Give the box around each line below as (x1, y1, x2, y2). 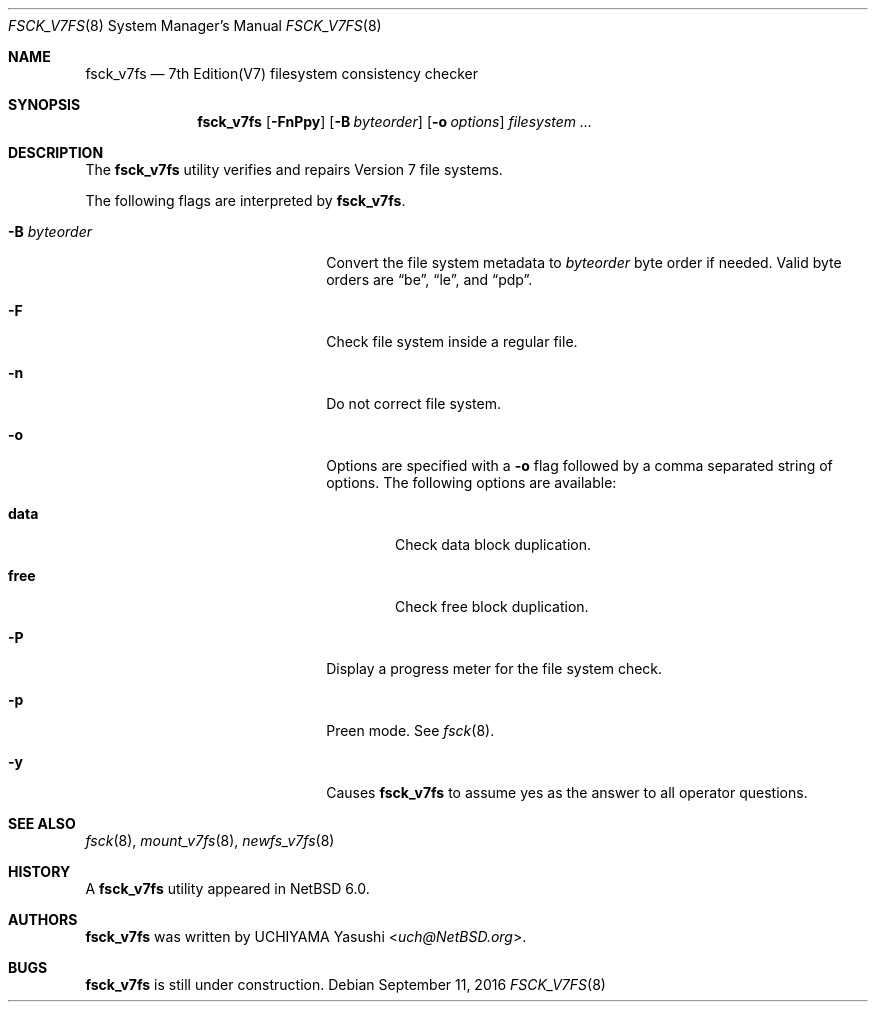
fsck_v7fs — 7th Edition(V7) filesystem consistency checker (85, 65, 479, 82)
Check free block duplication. (395, 598, 589, 615)
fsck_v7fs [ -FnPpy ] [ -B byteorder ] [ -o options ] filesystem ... (197, 113, 593, 130)
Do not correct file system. (326, 395, 502, 412)
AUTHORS (8, 911, 78, 928)
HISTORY (8, 863, 71, 880)
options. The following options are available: (326, 474, 617, 491)
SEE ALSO (8, 815, 76, 832)
